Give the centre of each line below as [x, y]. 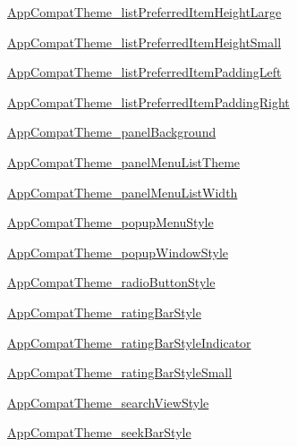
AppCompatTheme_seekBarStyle [99, 432]
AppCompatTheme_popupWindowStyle [118, 252]
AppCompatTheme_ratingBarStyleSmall [120, 372]
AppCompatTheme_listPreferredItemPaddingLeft [144, 72]
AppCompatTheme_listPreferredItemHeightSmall [144, 42]
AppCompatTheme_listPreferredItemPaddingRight [148, 101]
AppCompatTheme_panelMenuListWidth [123, 192]
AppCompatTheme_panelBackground [112, 132]
